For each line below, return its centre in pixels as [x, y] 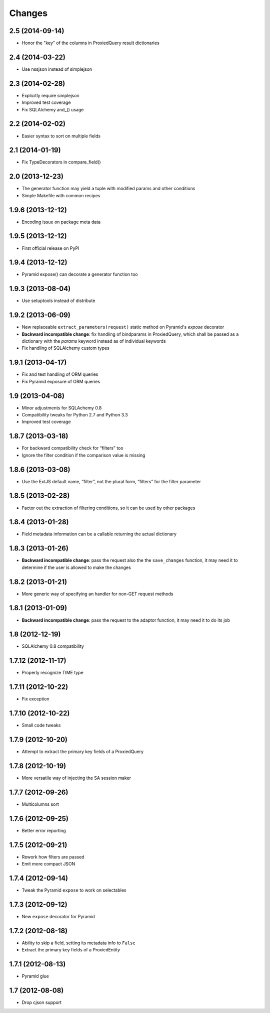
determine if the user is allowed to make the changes [76, 567]
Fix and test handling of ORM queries [60, 374]
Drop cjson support [42, 1002]
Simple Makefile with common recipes [61, 195]
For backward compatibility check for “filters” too [72, 448]
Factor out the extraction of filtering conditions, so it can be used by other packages [108, 508]
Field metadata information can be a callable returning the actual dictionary [99, 534]
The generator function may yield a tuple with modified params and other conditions [108, 189]
